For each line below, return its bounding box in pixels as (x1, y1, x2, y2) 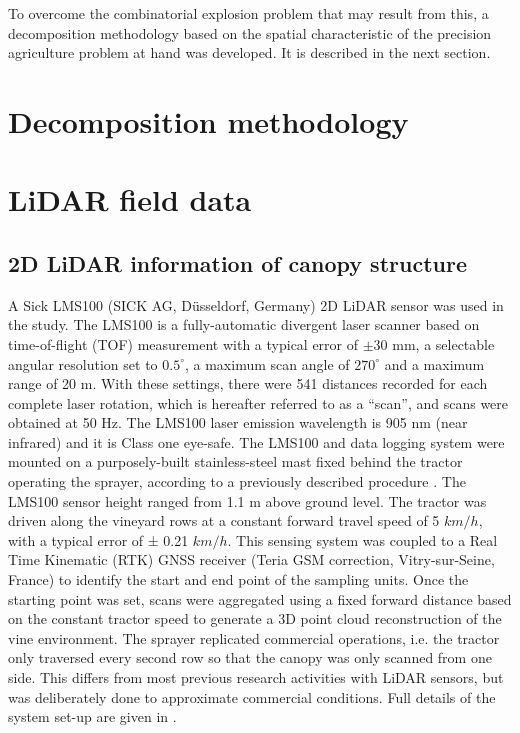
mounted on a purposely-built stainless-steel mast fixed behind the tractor (8, 451, 463, 472)
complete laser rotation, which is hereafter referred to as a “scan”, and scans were (8, 392, 509, 413)
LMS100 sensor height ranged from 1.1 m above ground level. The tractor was (8, 490, 487, 511)
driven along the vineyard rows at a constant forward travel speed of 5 (8, 510, 440, 531)
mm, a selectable (392, 333, 495, 354)
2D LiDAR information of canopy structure (8, 247, 467, 278)
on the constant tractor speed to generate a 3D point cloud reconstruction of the (8, 608, 502, 629)
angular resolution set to (8, 353, 158, 374)
